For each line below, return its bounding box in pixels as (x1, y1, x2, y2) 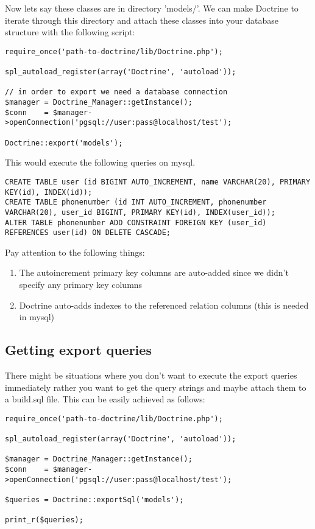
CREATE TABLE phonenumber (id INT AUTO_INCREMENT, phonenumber (5, 198, 267, 207)
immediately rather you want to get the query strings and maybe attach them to (5, 380, 306, 393)
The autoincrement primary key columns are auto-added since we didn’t (19, 266, 289, 279)
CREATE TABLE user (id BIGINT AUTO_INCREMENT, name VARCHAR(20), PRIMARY (5, 177, 311, 186)
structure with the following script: (5, 26, 135, 38)
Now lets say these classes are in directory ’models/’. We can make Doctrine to (5, 2, 299, 14)
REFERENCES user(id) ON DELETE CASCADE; (5, 228, 171, 237)
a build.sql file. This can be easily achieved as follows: (5, 393, 205, 405)
